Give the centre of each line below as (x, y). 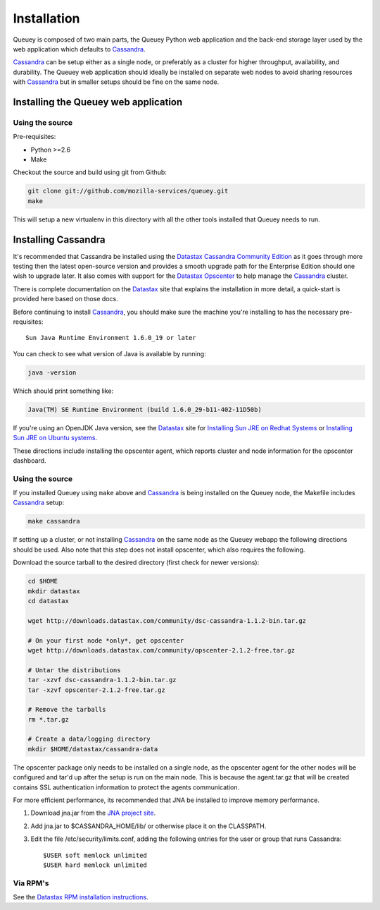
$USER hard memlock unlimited (95, 865)
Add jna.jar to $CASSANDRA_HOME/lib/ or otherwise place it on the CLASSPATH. (148, 826)
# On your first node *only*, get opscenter (106, 641)
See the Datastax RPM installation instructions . (81, 897)
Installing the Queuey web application (98, 102)
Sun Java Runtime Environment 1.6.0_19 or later (111, 338)
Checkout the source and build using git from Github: (90, 172)
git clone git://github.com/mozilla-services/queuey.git (128, 191)
